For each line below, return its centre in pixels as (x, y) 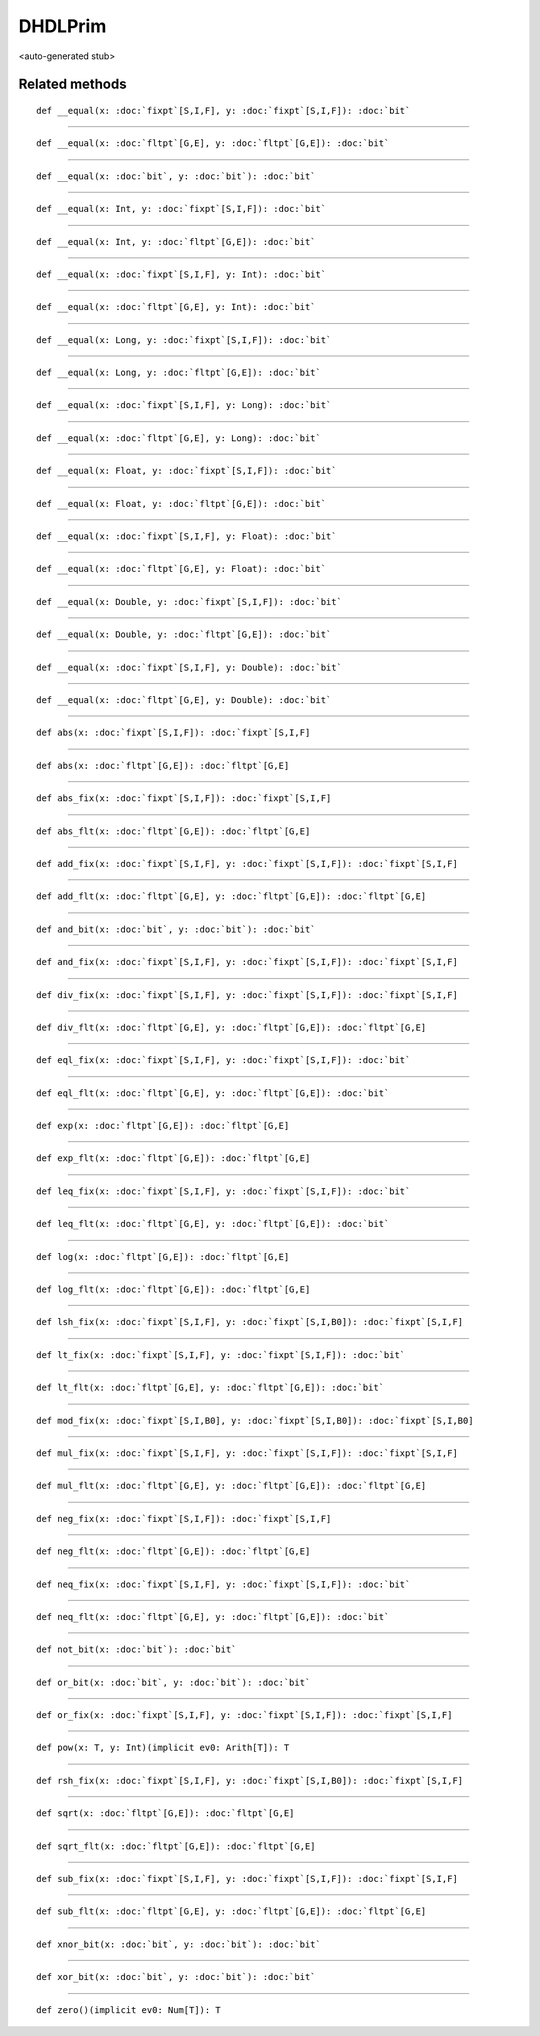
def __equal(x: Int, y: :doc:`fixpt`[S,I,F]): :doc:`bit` (181, 209)
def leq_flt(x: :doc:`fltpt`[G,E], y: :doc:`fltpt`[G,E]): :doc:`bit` (213, 1224)
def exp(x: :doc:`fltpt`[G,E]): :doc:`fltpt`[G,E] (163, 1126)
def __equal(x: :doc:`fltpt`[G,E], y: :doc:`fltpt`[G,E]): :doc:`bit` (213, 143)
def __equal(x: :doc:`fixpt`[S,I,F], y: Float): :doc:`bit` (186, 536)
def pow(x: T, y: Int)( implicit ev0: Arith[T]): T (163, 1748)
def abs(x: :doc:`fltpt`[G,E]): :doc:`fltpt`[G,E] (163, 765)
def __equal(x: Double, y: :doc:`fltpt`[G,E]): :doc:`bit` (184, 634)
